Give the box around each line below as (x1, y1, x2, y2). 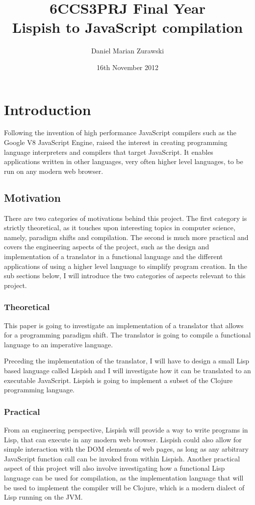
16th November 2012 (96, 62, 159, 72)
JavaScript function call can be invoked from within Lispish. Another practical (4, 453, 240, 463)
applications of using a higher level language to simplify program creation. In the (4, 261, 247, 271)
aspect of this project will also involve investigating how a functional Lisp (4, 463, 225, 473)
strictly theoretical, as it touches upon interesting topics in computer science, (4, 222, 235, 233)
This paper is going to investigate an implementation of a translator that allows (4, 320, 244, 330)
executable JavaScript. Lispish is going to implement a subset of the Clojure (4, 375, 233, 385)
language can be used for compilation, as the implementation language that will (4, 472, 244, 482)
